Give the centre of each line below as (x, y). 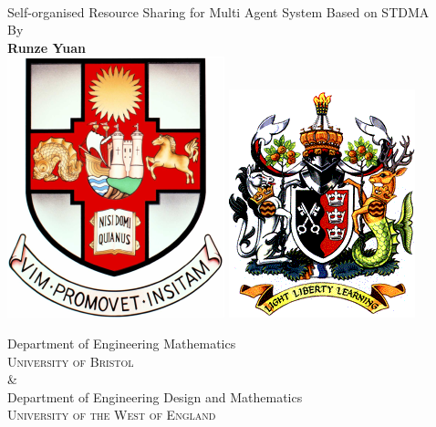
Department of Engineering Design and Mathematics (155, 396)
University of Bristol (71, 361)
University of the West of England (112, 415)
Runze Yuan (47, 47)
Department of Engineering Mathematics (122, 343)
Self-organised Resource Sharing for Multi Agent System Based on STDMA (218, 11)
